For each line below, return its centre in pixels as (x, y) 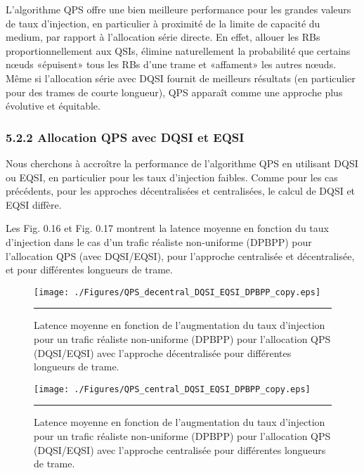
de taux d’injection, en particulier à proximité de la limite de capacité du (163, 23)
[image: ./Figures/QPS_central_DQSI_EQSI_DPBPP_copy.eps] (172, 389)
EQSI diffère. (34, 204)
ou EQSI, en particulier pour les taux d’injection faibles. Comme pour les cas (172, 177)
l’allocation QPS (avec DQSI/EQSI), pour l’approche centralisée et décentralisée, (180, 255)
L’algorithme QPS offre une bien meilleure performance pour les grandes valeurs (178, 9)
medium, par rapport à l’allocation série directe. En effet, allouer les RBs (163, 37)
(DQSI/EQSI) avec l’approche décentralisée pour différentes (163, 352)
